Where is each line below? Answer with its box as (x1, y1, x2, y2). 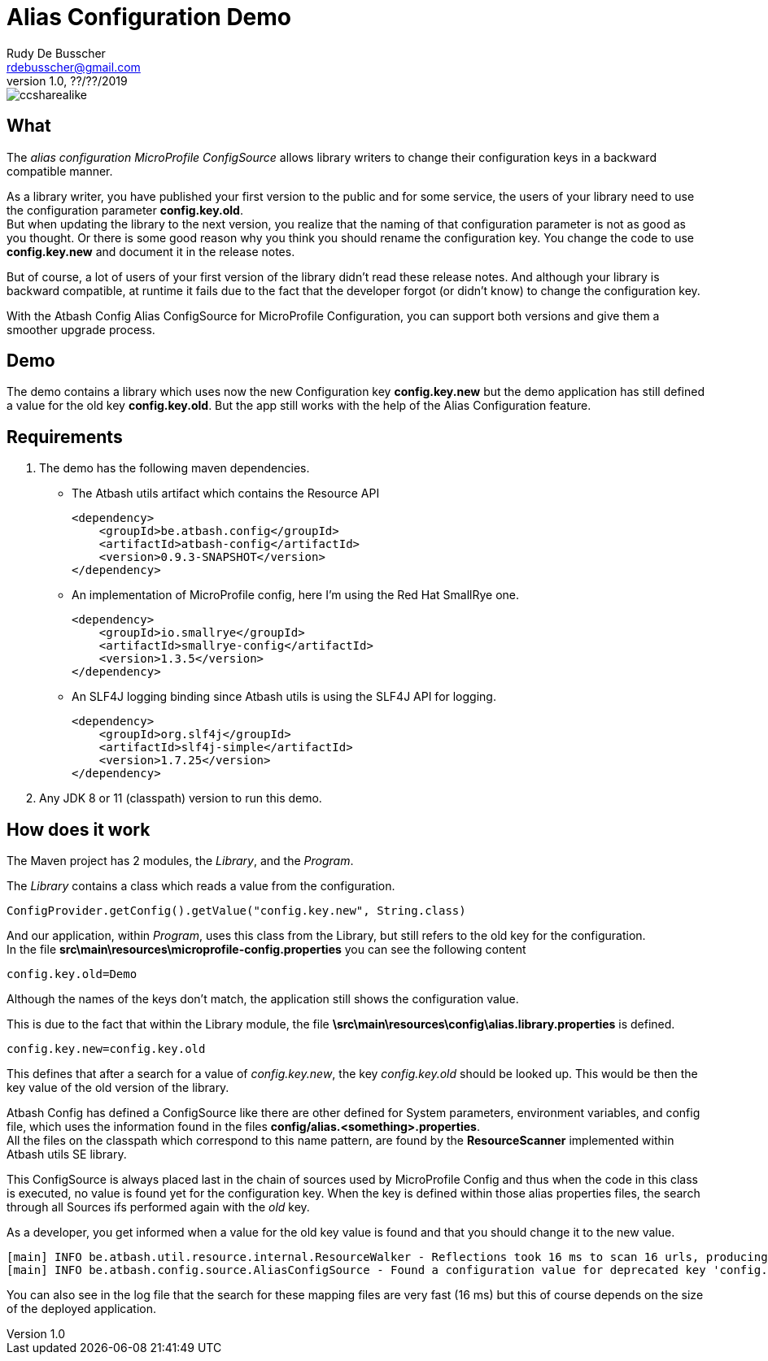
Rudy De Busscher (7, 46, 106, 60)
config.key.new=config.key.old (7, 1042, 206, 1056)
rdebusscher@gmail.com (7, 59, 141, 74)
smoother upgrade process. (7, 322, 155, 337)
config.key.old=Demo (7, 967, 137, 981)
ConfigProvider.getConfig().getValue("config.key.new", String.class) (7, 904, 466, 918)
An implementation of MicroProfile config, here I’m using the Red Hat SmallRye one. (72, 588, 520, 602)
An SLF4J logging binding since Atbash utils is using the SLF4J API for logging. (72, 689, 496, 704)
